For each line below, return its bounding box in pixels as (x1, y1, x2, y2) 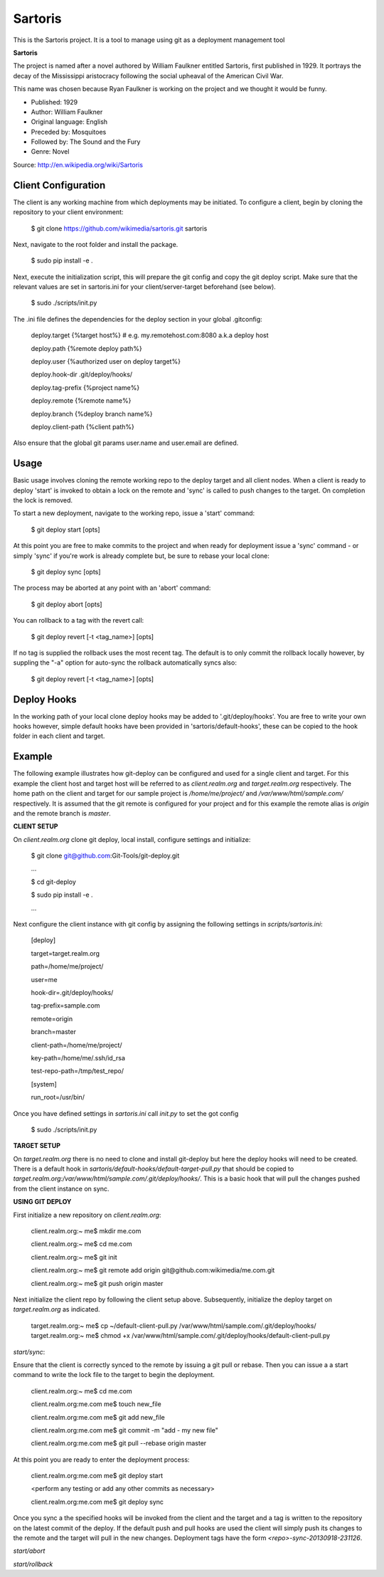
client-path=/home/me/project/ (31, 1040, 122, 1049)
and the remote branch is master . (13, 808, 112, 818)
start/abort (13, 1546, 46, 1555)
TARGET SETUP (13, 1141, 60, 1150)
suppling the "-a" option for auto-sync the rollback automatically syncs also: (13, 658, 238, 667)
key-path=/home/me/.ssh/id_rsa (31, 1053, 126, 1062)
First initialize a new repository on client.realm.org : (13, 1211, 161, 1219)
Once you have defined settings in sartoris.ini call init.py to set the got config (13, 1109, 239, 1117)
